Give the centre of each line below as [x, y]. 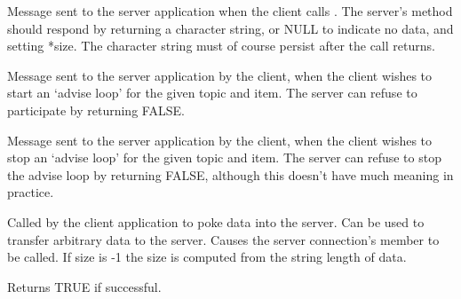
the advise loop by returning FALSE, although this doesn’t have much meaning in [230, 174]
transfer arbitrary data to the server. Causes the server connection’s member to [223, 239]
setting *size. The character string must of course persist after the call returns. [221, 46]
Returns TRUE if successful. [84, 286]
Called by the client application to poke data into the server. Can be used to [216, 221]
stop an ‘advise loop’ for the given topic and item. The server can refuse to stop [224, 157]
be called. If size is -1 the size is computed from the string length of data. [207, 257]
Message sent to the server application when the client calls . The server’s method [230, 11]
